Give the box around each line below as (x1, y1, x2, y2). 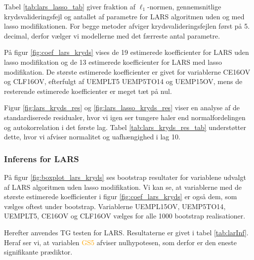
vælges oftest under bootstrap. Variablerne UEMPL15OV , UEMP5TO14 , (4, 201, 226, 211)
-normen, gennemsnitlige (147, 1, 221, 11)
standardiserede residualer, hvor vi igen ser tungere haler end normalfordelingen (4, 112, 246, 122)
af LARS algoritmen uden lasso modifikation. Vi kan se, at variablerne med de (4, 181, 242, 192)
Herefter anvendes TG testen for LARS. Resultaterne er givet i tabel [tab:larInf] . (4, 227, 249, 237)
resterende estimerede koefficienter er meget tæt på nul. (4, 86, 172, 96)
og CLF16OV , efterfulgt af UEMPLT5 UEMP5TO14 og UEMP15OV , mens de (4, 76, 243, 87)
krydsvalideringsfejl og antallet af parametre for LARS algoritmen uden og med (4, 11, 245, 21)
